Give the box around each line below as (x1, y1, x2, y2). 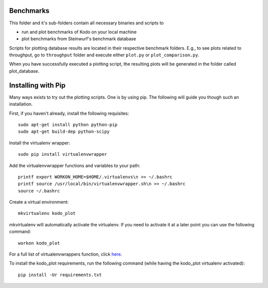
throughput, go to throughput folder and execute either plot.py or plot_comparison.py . (9, 52, 200, 58)
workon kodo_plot (18, 240, 60, 246)
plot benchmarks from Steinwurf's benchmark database (21, 36, 136, 42)
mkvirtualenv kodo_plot (18, 210, 76, 216)
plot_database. (9, 68, 40, 74)
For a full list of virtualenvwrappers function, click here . (9, 251, 123, 257)
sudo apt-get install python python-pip (18, 122, 118, 127)
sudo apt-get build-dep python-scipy (18, 129, 110, 134)
